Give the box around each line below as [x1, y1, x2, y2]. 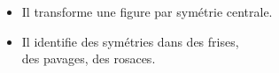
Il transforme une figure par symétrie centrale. [21, 3, 273, 20]
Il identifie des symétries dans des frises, [21, 32, 239, 50]
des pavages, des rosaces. [21, 49, 156, 68]
